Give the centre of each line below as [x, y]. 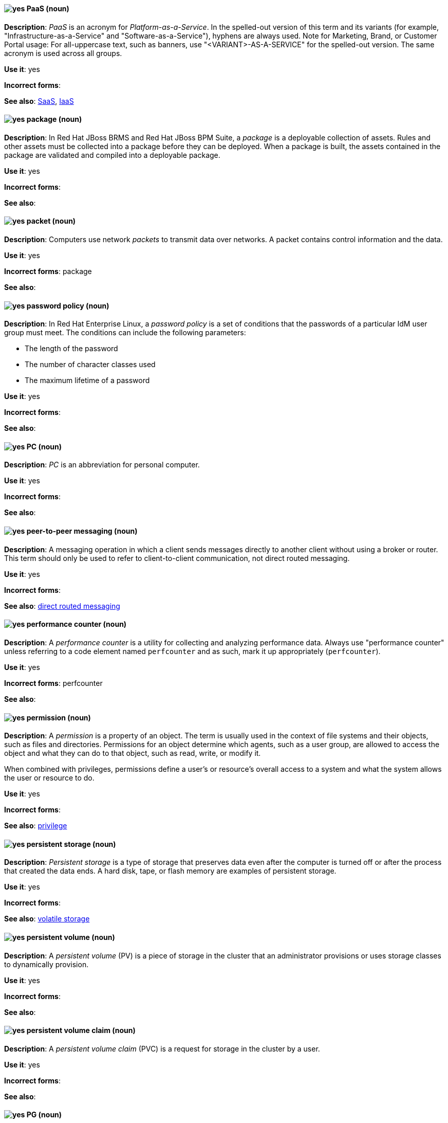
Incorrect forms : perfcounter [53, 683]
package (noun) [54, 119]
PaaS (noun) [48, 8]
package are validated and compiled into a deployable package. [112, 155]
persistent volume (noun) [71, 937]
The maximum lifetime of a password [87, 381]
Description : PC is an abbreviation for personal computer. [102, 465]
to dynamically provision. [46, 964]
